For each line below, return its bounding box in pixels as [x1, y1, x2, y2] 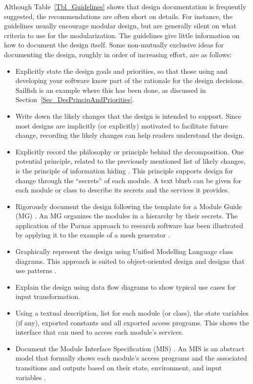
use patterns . [15, 265, 57, 276]
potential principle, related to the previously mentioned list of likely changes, [15, 156, 246, 166]
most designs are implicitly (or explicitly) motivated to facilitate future [15, 120, 228, 130]
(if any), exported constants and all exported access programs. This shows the [15, 317, 249, 327]
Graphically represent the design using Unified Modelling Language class [15, 246, 233, 256]
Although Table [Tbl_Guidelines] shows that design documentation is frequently [4, 1, 247, 11]
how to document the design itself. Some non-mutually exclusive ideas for [4, 40, 224, 50]
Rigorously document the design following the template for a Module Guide [15, 201, 242, 211]
